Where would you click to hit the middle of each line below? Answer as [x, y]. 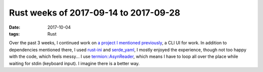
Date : [15, 27]
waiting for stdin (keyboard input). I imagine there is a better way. [74, 63]
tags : [14, 34]
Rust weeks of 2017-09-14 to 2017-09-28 [94, 13]
